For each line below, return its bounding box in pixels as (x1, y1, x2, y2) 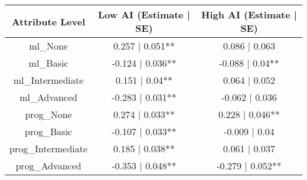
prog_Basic (24, 125, 73, 138)
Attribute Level (11, 14, 86, 28)
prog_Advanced (15, 159, 81, 172)
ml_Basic (28, 56, 68, 70)
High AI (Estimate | (201, 8, 297, 21)
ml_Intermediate (13, 73, 84, 87)
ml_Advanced (19, 90, 77, 104)
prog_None (25, 107, 72, 121)
